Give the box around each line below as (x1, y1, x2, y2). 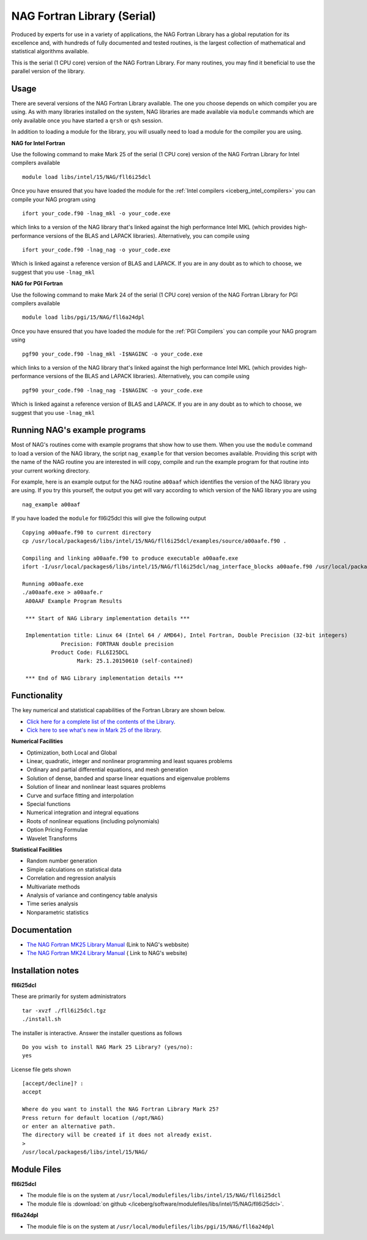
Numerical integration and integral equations (26, 809, 139, 816)
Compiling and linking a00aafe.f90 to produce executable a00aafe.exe (22, 555, 239, 561)
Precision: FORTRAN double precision (61, 641, 174, 647)
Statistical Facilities (11, 846, 62, 853)
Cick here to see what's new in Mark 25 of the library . (26, 726, 162, 734)
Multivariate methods (26, 883, 80, 890)
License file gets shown (11, 1065, 72, 1073)
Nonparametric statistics (26, 908, 89, 916)
